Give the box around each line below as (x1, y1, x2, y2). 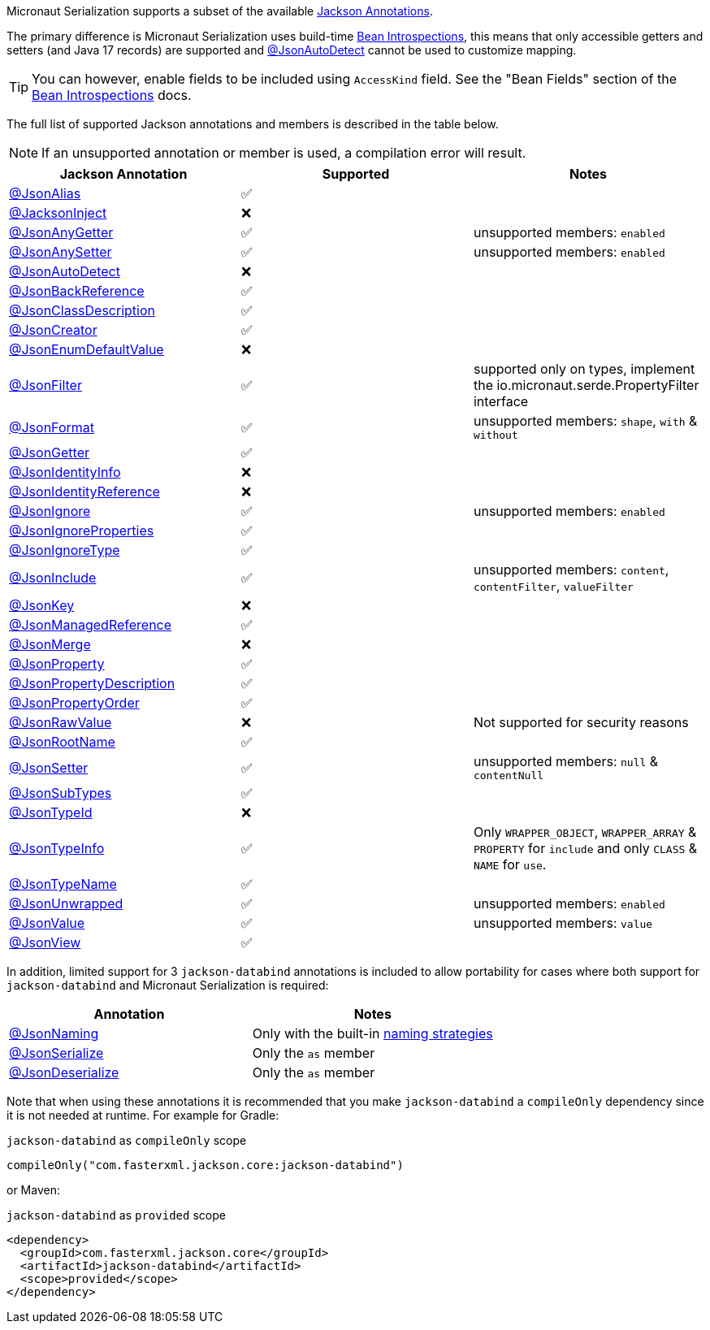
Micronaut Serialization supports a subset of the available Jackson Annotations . (6, 4, 433, 18)
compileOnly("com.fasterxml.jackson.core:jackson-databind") (6, 1159, 404, 1172)
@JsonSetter (9, 759, 89, 776)
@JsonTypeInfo (9, 840, 105, 856)
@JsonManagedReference (9, 617, 172, 633)
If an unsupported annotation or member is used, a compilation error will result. (41, 145, 526, 161)
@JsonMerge (9, 636, 91, 652)
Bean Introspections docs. (32, 87, 192, 103)
